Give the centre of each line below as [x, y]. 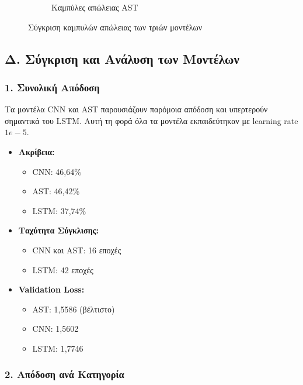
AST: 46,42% [56, 191]
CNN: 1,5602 [55, 329]
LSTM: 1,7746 [58, 348]
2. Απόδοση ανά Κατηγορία [65, 374]
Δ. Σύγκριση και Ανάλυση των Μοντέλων [122, 58]
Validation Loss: [51, 289]
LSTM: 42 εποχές [63, 269]
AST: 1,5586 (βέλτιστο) [74, 309]
